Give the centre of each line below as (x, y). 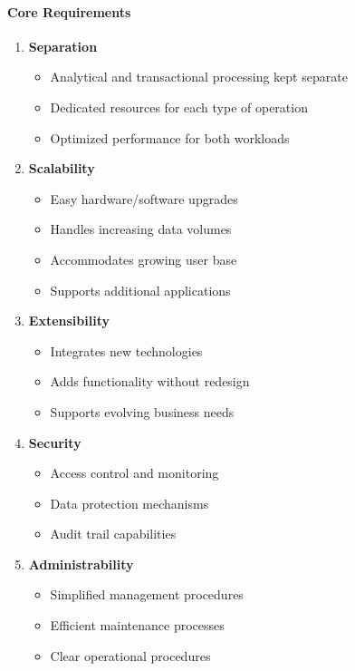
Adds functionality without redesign (150, 381)
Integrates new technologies (126, 350)
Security (55, 442)
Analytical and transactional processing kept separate (199, 77)
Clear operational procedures (130, 655)
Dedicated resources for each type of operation (179, 107)
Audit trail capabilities (113, 534)
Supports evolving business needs (142, 411)
